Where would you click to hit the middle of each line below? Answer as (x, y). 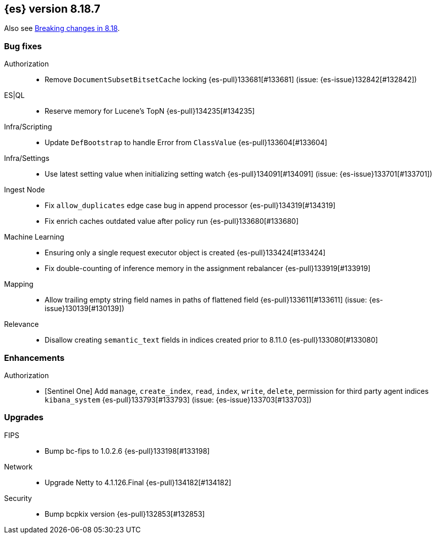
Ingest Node (25, 190)
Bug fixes (23, 46)
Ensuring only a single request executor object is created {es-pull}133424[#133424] (185, 253)
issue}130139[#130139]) (85, 309)
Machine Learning (34, 237)
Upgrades (24, 417)
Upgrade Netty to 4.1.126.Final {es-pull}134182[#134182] (138, 482)
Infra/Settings (27, 158)
